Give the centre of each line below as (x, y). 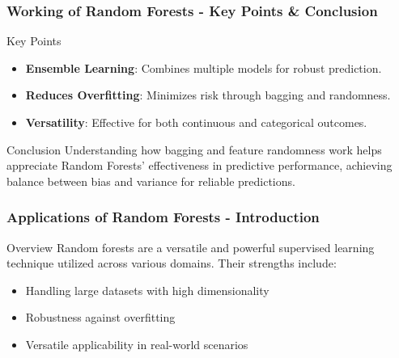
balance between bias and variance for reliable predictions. (151, 181)
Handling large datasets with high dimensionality (147, 290)
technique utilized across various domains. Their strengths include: (172, 263)
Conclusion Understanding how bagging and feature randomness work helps (194, 149)
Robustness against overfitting (100, 317)
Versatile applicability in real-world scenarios (137, 344)
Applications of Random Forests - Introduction (163, 217)
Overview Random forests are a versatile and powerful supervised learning (191, 247)
